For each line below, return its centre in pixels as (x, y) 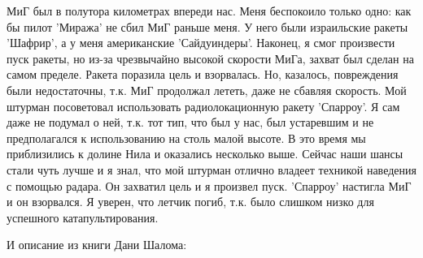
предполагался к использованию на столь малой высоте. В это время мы (186, 138)
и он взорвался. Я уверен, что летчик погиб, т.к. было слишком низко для (190, 202)
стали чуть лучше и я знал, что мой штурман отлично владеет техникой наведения (211, 169)
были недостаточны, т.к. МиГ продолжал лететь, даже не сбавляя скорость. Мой (207, 90)
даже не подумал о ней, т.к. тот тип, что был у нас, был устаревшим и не (190, 122)
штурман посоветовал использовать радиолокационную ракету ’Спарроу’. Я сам (203, 106)
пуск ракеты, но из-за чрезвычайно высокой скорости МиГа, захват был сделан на (210, 58)
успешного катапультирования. (83, 217)
